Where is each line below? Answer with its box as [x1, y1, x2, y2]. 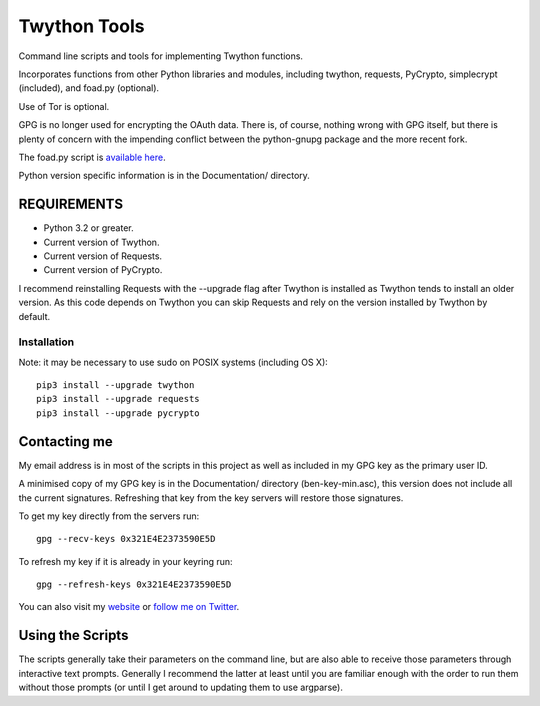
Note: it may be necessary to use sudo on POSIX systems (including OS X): [18, 356, 329, 368]
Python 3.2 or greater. [43, 222, 134, 234]
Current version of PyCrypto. [43, 264, 163, 276]
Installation [18, 335, 75, 349]
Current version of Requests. [43, 250, 163, 262]
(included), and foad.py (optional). [18, 82, 160, 94]
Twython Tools [18, 15, 145, 37]
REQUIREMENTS [18, 196, 124, 213]
